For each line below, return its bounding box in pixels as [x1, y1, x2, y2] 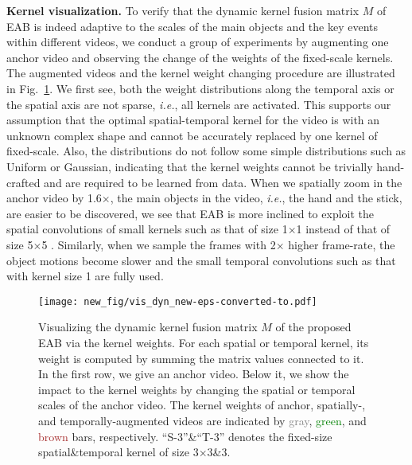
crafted [6, 174, 41, 190]
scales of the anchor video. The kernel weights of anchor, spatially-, [38, 397, 366, 413]
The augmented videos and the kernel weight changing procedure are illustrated [6, 64, 395, 81]
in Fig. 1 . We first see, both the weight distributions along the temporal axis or [6, 80, 395, 96]
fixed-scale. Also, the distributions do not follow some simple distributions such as [6, 143, 406, 159]
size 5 [6, 236, 33, 252]
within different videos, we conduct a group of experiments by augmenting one [6, 33, 389, 50]
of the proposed [275, 318, 352, 335]
